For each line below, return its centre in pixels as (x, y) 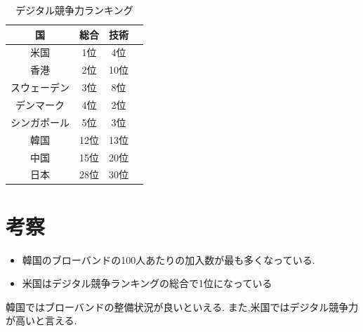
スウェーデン (40, 87)
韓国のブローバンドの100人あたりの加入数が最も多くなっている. (169, 259)
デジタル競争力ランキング (74, 10)
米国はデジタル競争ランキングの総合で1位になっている (147, 283)
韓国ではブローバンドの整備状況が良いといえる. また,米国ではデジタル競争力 (182, 306)
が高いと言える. (41, 320)
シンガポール (40, 122)
